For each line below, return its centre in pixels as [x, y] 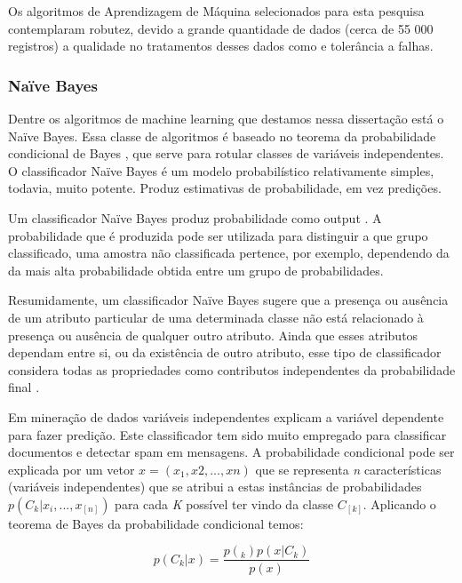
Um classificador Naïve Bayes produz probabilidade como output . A [195, 217]
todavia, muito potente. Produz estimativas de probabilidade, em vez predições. [225, 188]
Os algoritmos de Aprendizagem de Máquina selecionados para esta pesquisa [216, 11]
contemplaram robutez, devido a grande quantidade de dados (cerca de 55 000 [221, 28]
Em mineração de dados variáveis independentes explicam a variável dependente [226, 416]
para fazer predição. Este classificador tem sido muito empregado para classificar [227, 434]
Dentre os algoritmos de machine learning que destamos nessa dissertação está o [226, 118]
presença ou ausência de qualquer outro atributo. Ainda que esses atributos [213, 335]
